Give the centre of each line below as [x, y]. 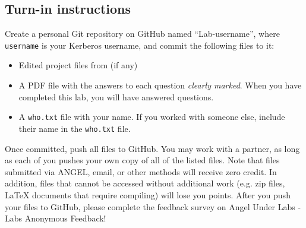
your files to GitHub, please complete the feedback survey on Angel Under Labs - [153, 206]
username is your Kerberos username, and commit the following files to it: [140, 45]
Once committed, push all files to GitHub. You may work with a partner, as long [152, 148]
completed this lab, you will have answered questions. [116, 96]
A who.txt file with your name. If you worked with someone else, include [152, 117]
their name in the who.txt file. [75, 128]
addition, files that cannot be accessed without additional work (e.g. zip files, [145, 183]
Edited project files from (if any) [78, 65]
